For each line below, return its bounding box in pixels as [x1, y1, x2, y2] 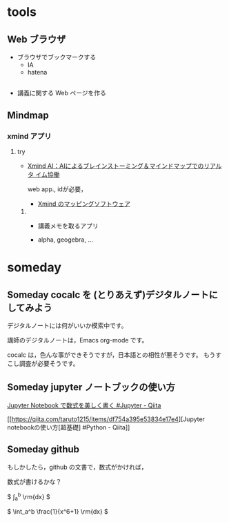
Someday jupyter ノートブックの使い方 [7, 381, 176, 394]
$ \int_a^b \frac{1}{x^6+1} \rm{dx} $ [7, 507, 109, 516]
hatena [27, 68, 48, 76]
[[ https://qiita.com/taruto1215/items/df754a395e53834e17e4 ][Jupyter [7, 415, 206, 423]
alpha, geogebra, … [37, 235, 93, 244]
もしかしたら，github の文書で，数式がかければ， [7, 463, 148, 471]
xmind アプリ [7, 131, 52, 141]
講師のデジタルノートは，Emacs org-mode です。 [7, 336, 148, 345]
